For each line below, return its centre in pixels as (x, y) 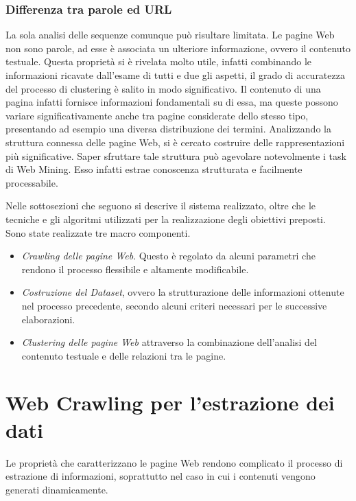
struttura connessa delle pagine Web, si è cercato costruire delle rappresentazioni (175, 142)
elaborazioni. (48, 319)
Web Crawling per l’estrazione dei (170, 403)
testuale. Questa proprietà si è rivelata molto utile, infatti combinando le (159, 61)
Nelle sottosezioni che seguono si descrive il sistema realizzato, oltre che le (161, 206)
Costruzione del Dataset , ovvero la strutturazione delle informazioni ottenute (183, 292)
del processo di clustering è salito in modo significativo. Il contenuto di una (163, 88)
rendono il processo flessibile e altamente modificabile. (135, 269)
